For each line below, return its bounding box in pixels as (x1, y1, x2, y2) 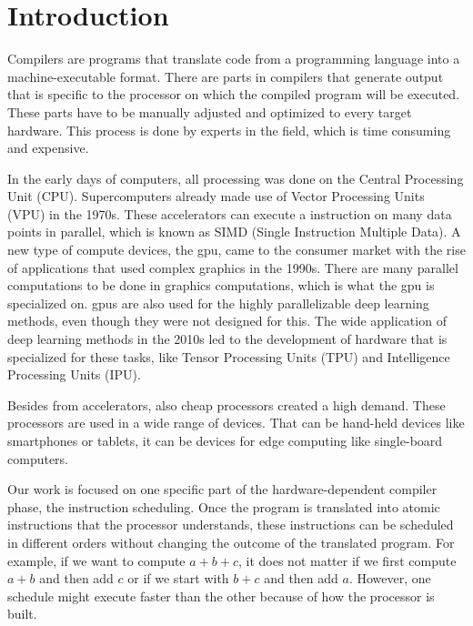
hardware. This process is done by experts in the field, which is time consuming (7, 120, 451, 139)
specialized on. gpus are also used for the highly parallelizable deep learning (7, 293, 429, 312)
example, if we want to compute (7, 550, 186, 570)
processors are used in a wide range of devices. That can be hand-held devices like (7, 413, 465, 432)
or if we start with (127, 569, 229, 588)
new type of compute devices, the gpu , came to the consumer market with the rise (7, 240, 466, 259)
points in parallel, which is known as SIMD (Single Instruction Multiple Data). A (7, 222, 461, 241)
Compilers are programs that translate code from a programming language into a (7, 49, 460, 68)
